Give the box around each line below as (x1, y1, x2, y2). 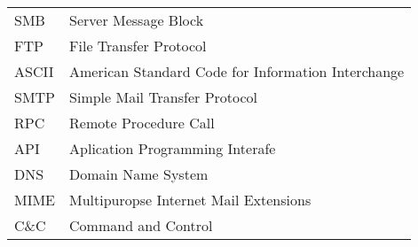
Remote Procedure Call (69, 112, 215, 133)
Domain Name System (69, 164, 209, 184)
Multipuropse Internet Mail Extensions (69, 189, 312, 210)
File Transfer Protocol (69, 35, 207, 56)
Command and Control (69, 215, 213, 235)
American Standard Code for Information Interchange (69, 61, 405, 81)
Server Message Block (69, 10, 204, 30)
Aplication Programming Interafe (69, 138, 276, 158)
